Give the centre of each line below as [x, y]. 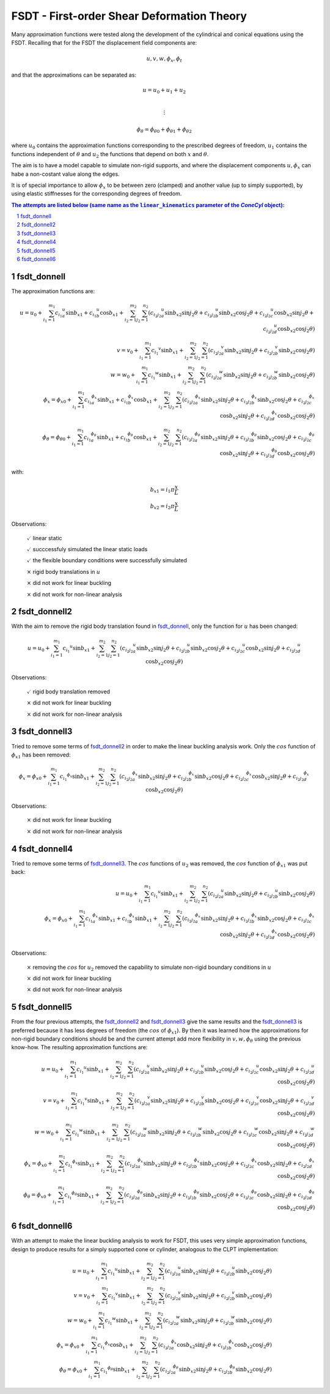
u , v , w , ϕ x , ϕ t [164, 59]
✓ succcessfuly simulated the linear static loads [87, 549]
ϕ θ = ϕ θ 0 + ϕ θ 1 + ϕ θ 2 [164, 130]
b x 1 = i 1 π [162, 490]
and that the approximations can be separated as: [74, 75]
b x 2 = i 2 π [162, 507]
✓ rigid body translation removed [68, 691]
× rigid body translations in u [64, 571]
